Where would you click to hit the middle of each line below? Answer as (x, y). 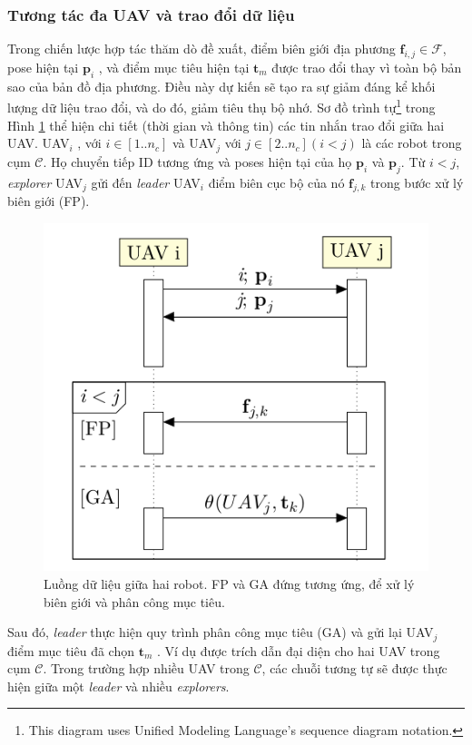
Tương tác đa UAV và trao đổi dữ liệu (151, 14)
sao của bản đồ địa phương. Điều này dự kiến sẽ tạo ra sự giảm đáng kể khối (221, 86)
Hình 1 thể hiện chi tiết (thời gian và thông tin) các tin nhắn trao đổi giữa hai (226, 125)
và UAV (194, 143)
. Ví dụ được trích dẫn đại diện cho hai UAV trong (298, 650)
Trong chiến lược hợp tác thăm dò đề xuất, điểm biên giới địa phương (202, 49)
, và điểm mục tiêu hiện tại (174, 68)
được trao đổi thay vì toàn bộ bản (367, 68)
